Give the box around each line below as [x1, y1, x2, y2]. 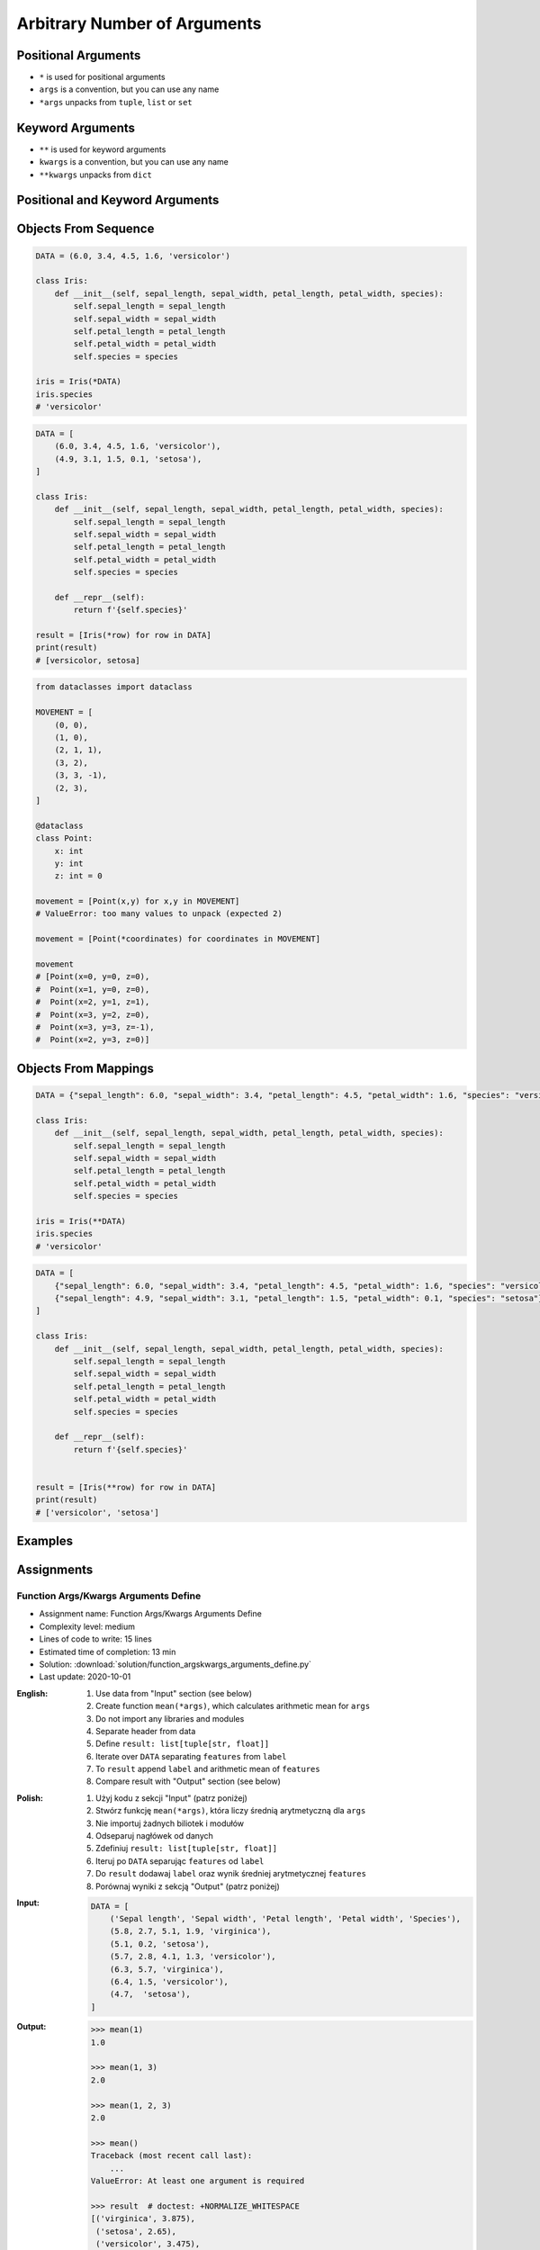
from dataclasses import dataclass [35, 682, 193, 692]
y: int [54, 858, 84, 868]
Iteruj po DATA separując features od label [95, 1855, 265, 1867]
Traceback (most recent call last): [90, 2151, 253, 2161]
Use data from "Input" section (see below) [95, 1687, 252, 1698]
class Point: [35, 833, 94, 843]
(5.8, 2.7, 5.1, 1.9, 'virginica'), [109, 1926, 272, 1937]
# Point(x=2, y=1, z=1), [35, 997, 150, 1007]
